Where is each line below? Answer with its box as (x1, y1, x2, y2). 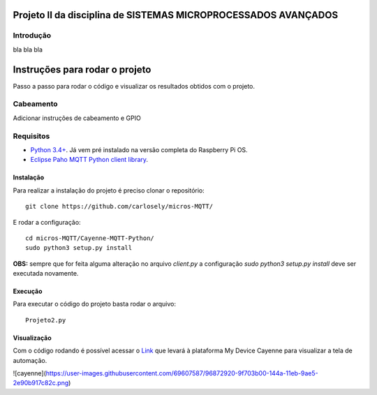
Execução (13, 287, 43, 296)
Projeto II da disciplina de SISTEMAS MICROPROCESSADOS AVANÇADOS (13, 9, 339, 21)
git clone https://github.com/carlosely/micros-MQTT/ (25, 202, 213, 211)
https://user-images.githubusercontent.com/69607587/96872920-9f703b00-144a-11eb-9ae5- (45, 369, 319, 378)
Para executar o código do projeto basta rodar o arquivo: (13, 300, 177, 308)
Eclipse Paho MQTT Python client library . (30, 156, 149, 164)
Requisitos (13, 131, 50, 141)
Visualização (13, 334, 52, 342)
